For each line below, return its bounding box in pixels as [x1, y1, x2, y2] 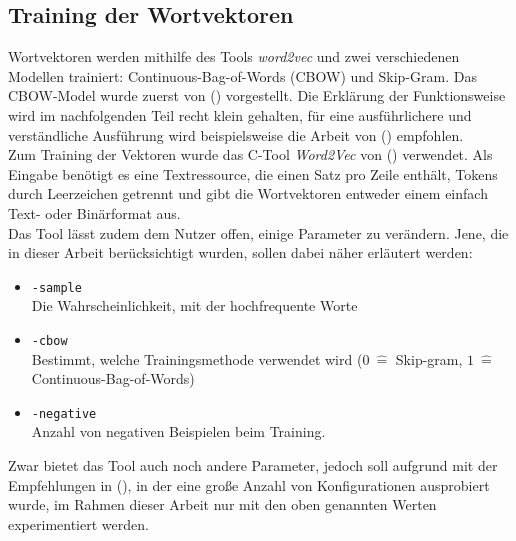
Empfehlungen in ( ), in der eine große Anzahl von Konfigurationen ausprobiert [8, 474, 490, 495]
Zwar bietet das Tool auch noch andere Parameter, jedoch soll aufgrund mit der [8, 455, 498, 476]
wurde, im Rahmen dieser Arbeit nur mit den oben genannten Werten [8, 494, 437, 515]
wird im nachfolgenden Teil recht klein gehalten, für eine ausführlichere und [8, 104, 472, 125]
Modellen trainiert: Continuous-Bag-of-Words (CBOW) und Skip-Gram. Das [8, 65, 477, 86]
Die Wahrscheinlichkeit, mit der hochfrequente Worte [31, 295, 358, 316]
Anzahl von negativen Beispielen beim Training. [31, 421, 326, 442]
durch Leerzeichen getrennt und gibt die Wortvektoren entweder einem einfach [8, 183, 488, 204]
